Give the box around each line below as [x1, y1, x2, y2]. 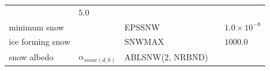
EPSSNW [124, 20, 160, 33]
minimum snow [9, 20, 64, 33]
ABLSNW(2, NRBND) [124, 51, 208, 63]
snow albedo [9, 51, 54, 63]
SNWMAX [124, 35, 165, 48]
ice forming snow [9, 35, 70, 48]
